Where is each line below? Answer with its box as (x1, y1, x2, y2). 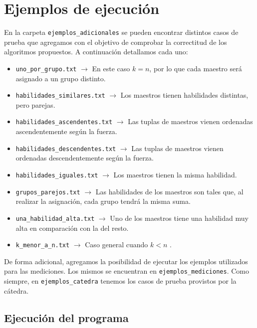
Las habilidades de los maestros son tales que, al (95, 186, 244, 196)
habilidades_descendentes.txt (15, 145, 116, 153)
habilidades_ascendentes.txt (15, 119, 113, 126)
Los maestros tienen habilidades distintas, (120, 90, 249, 100)
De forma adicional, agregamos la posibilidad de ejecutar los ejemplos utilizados (4, 256, 248, 266)
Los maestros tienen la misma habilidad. (113, 169, 237, 179)
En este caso (92, 63, 130, 73)
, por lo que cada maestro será (149, 63, 242, 73)
